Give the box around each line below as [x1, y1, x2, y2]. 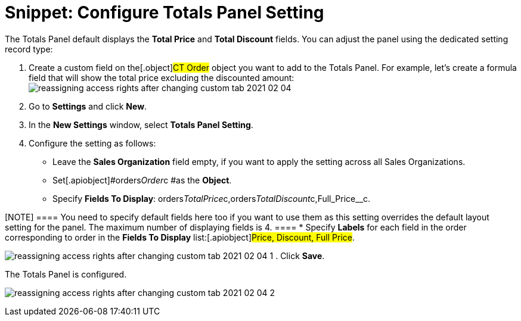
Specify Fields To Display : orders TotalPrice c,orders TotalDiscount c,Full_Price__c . [52, 193, 371, 204]
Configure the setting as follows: [29, 138, 156, 148]
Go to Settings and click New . [29, 101, 147, 111]
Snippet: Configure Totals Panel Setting [5, 2, 324, 23]
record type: [5, 43, 53, 54]
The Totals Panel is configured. [5, 269, 127, 279]
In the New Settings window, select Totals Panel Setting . [29, 119, 253, 130]
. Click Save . [275, 250, 325, 261]
